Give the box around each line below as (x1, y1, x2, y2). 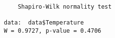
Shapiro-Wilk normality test (17, 3, 112, 10)
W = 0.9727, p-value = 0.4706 (4, 27, 101, 34)
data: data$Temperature (4, 19, 84, 26)
